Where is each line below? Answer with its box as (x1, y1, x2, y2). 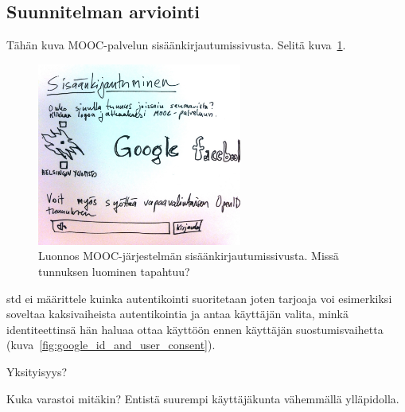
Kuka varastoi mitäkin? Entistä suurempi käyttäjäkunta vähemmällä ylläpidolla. (6, 390, 399, 406)
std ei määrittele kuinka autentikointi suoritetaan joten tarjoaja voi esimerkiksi (6, 290, 392, 306)
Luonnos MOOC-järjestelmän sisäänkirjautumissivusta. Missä (38, 247, 339, 264)
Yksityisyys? (6, 363, 68, 379)
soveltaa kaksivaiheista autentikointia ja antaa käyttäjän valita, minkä (6, 305, 349, 322)
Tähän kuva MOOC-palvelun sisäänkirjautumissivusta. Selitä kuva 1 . (6, 37, 346, 53)
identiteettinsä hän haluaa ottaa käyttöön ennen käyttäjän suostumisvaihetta (6, 321, 384, 337)
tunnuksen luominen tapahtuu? (38, 263, 190, 280)
